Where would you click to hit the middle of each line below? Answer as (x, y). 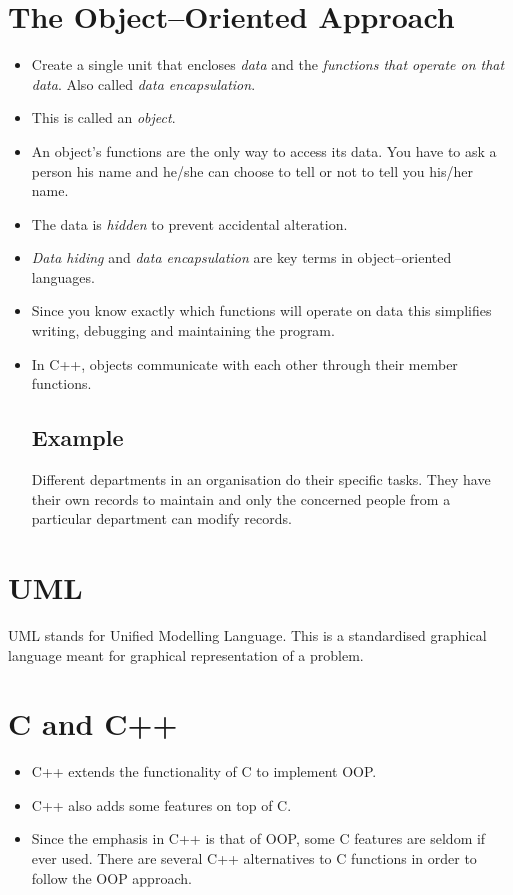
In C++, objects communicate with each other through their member (244, 363)
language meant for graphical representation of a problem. (186, 654)
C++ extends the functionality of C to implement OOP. (204, 771)
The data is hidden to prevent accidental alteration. (189, 223)
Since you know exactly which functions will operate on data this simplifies (261, 310)
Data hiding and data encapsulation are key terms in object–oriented (241, 257)
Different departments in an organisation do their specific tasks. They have (261, 479)
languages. (63, 276)
